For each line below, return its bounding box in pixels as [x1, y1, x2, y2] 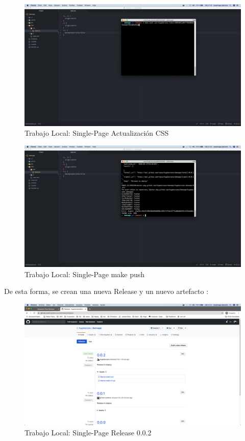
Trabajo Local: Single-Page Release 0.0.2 [24, 427, 152, 438]
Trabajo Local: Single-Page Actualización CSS [24, 128, 169, 138]
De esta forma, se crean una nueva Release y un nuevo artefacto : [4, 286, 209, 297]
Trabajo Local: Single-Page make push [24, 268, 145, 279]
